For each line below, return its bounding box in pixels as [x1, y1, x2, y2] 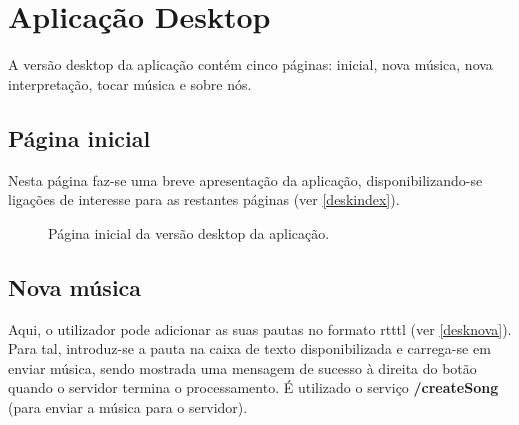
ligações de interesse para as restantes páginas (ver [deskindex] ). [8, 189, 400, 210]
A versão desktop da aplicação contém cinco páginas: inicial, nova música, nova [8, 54, 493, 75]
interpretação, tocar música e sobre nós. [8, 73, 252, 94]
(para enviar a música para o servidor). [8, 396, 248, 417]
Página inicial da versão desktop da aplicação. [48, 222, 330, 243]
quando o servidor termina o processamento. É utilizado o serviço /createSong [8, 377, 499, 398]
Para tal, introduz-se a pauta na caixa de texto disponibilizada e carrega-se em [8, 338, 491, 359]
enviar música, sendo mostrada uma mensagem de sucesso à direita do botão [8, 357, 477, 378]
